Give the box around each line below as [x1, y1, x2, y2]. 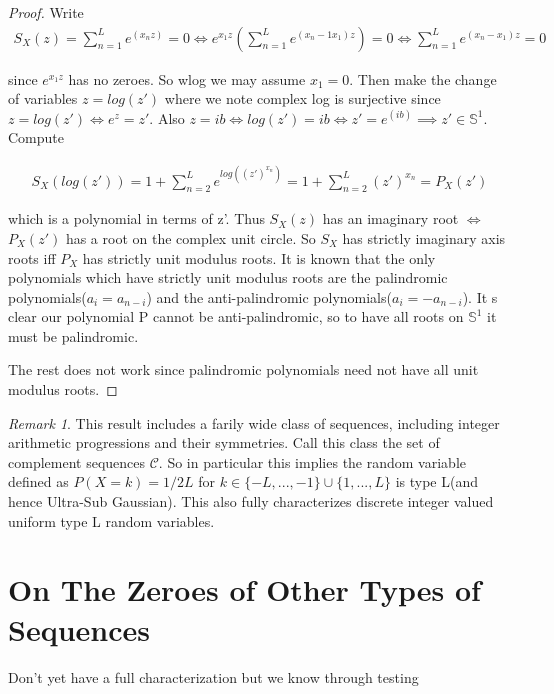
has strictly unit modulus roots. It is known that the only [82, 247, 436, 268]
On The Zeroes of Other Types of [8, 569, 481, 610]
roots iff [8, 247, 56, 268]
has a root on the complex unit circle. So [65, 227, 316, 248]
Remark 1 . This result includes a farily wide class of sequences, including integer [8, 412, 500, 433]
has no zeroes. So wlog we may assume [68, 68, 306, 89]
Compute [8, 127, 64, 148]
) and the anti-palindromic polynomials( [146, 286, 392, 307]
